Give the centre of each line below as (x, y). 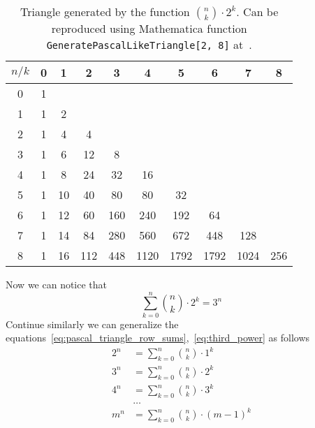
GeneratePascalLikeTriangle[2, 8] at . (149, 44)
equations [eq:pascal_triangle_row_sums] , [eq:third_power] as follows (158, 338)
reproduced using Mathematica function (149, 28)
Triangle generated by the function (105, 12)
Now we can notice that (57, 284)
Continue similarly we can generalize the (92, 324)
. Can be (257, 12)
